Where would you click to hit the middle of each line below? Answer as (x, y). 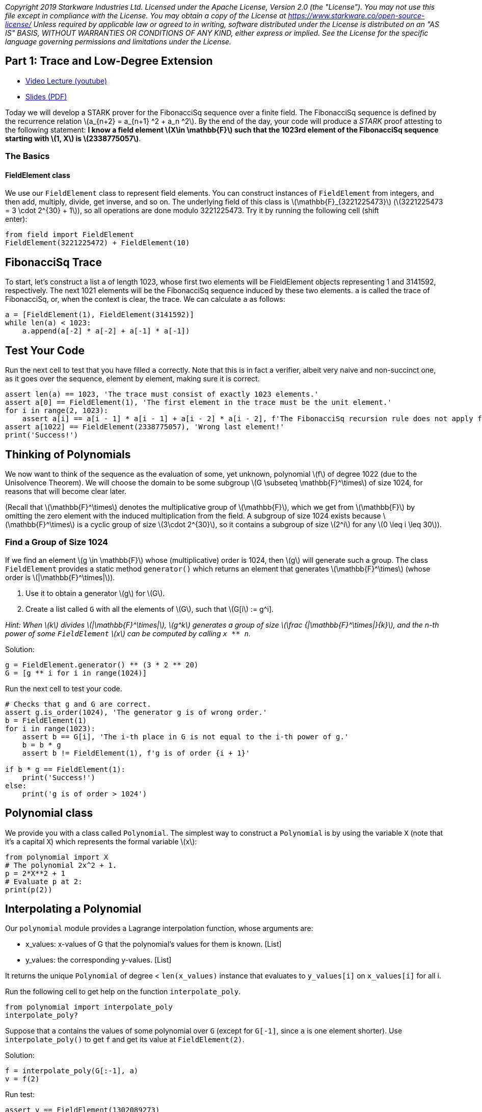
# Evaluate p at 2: (44, 881)
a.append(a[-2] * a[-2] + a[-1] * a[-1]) (106, 331)
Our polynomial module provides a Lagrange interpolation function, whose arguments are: (159, 928)
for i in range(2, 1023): (57, 411)
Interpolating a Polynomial (73, 909)
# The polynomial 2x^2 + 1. (61, 865)
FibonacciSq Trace (53, 262)
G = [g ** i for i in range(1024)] (76, 673)
